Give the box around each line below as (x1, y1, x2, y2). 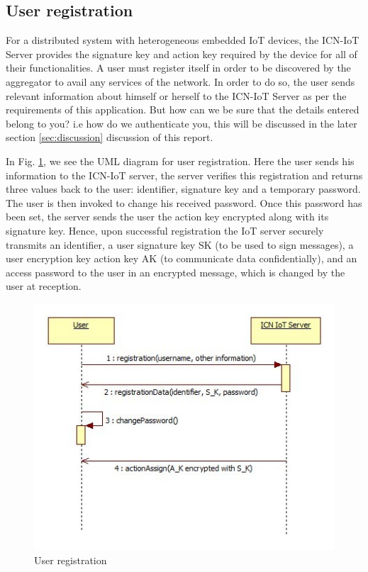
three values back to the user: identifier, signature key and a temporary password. (6, 181, 361, 196)
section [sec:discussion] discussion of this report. (6, 130, 213, 145)
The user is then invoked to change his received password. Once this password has (6, 195, 362, 210)
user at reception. (6, 279, 82, 293)
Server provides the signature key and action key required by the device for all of (6, 46, 357, 61)
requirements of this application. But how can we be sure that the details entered (6, 102, 359, 117)
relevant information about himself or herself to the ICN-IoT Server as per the (6, 88, 347, 103)
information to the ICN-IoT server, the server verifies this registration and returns (6, 167, 363, 182)
